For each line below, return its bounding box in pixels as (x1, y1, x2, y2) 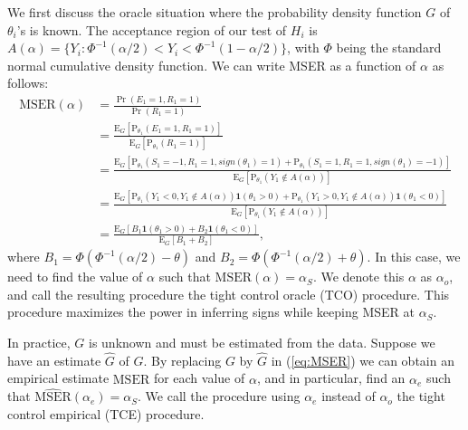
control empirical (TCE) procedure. (7, 405, 205, 424)
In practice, (7, 333, 71, 352)
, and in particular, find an (256, 368, 406, 387)
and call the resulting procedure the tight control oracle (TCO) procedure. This (7, 284, 450, 303)
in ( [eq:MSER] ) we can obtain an (271, 350, 454, 369)
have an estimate (7, 350, 101, 369)
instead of (321, 387, 376, 406)
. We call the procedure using (138, 387, 301, 406)
